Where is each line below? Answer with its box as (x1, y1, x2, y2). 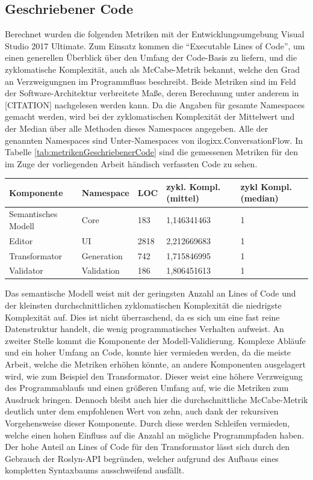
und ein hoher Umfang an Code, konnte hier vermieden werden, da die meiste (5, 346, 291, 358)
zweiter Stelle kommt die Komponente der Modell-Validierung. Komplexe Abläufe (5, 334, 306, 346)
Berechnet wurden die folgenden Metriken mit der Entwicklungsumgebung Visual (5, 28, 305, 40)
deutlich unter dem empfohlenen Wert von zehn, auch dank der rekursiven (5, 405, 279, 417)
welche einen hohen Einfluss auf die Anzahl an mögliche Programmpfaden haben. (5, 428, 305, 441)
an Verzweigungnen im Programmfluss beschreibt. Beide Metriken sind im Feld (5, 75, 296, 87)
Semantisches (9, 208, 58, 220)
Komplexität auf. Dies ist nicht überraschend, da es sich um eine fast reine (5, 310, 280, 323)
